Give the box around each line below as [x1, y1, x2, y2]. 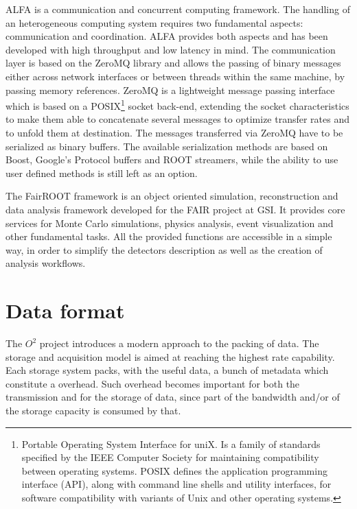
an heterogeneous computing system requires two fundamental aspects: [5, 15, 303, 29]
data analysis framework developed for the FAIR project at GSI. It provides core [5, 202, 345, 216]
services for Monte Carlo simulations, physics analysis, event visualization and [5, 215, 334, 230]
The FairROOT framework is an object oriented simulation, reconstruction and [5, 189, 338, 203]
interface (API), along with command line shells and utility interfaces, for [21, 477, 332, 491]
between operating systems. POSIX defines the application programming [21, 463, 327, 477]
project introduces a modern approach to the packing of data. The [39, 336, 319, 351]
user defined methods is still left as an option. [5, 165, 198, 180]
